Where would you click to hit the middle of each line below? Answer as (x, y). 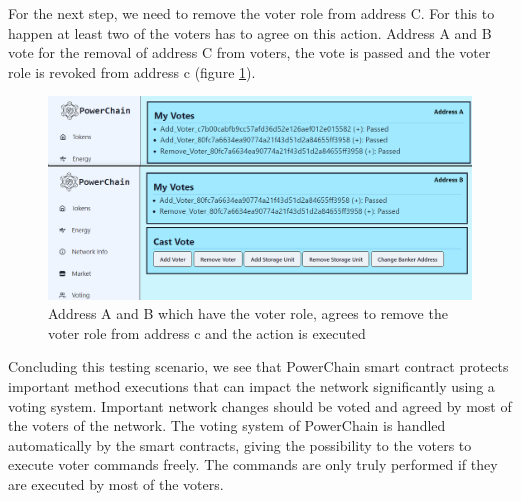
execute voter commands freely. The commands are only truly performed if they (253, 464)
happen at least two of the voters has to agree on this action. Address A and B (250, 32)
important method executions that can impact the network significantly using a (251, 386)
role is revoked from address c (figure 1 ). (132, 71)
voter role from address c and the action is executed (207, 332)
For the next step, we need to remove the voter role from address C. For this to (251, 13)
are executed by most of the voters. (116, 484)
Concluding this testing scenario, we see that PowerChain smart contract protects (258, 366)
